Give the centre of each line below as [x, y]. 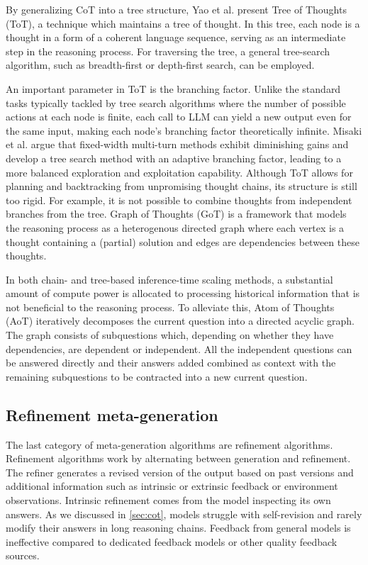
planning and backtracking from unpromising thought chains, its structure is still [182, 186]
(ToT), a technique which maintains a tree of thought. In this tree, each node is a [183, 23]
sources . [23, 555]
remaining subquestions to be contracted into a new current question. [157, 376]
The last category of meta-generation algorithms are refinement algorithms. [169, 444]
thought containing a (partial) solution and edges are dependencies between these [183, 241]
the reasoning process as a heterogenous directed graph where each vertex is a [175, 227]
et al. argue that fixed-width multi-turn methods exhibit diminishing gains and [177, 144]
